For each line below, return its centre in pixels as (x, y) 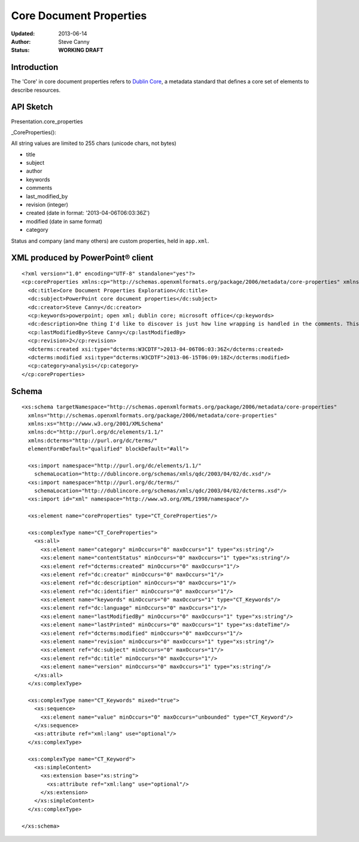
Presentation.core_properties (47, 121)
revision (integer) (47, 205)
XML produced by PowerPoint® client (82, 258)
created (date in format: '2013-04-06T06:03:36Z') (88, 213)
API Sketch (32, 107)
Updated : (23, 34)
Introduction (35, 67)
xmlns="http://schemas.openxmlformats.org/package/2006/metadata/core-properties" (153, 415)
